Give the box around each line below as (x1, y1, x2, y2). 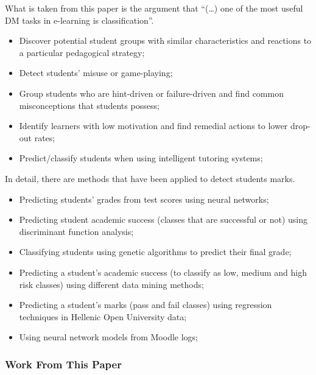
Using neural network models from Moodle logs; (19, 331, 198, 343)
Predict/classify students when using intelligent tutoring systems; (19, 152, 263, 164)
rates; (34, 131, 55, 144)
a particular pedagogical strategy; (19, 46, 145, 58)
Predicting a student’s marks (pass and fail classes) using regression (19, 298, 272, 311)
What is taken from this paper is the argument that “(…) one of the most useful (5, 2, 303, 14)
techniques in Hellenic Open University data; (19, 310, 187, 323)
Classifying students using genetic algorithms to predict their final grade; (19, 245, 292, 258)
